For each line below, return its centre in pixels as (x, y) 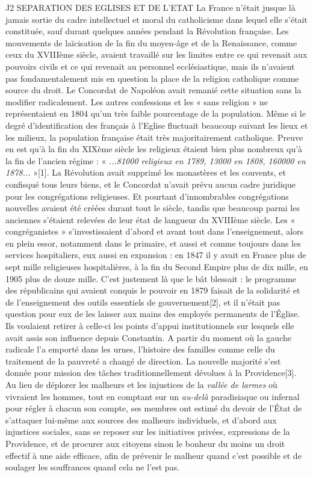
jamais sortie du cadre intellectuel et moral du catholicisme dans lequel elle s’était (156, 19)
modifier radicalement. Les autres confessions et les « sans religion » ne (137, 101)
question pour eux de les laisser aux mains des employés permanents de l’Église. (153, 314)
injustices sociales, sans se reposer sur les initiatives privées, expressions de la (148, 432)
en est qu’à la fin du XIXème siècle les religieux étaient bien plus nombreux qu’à (154, 149)
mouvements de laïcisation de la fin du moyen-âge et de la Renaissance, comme (151, 42)
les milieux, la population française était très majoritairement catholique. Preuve (154, 137)
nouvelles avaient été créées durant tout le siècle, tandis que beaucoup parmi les (153, 208)
